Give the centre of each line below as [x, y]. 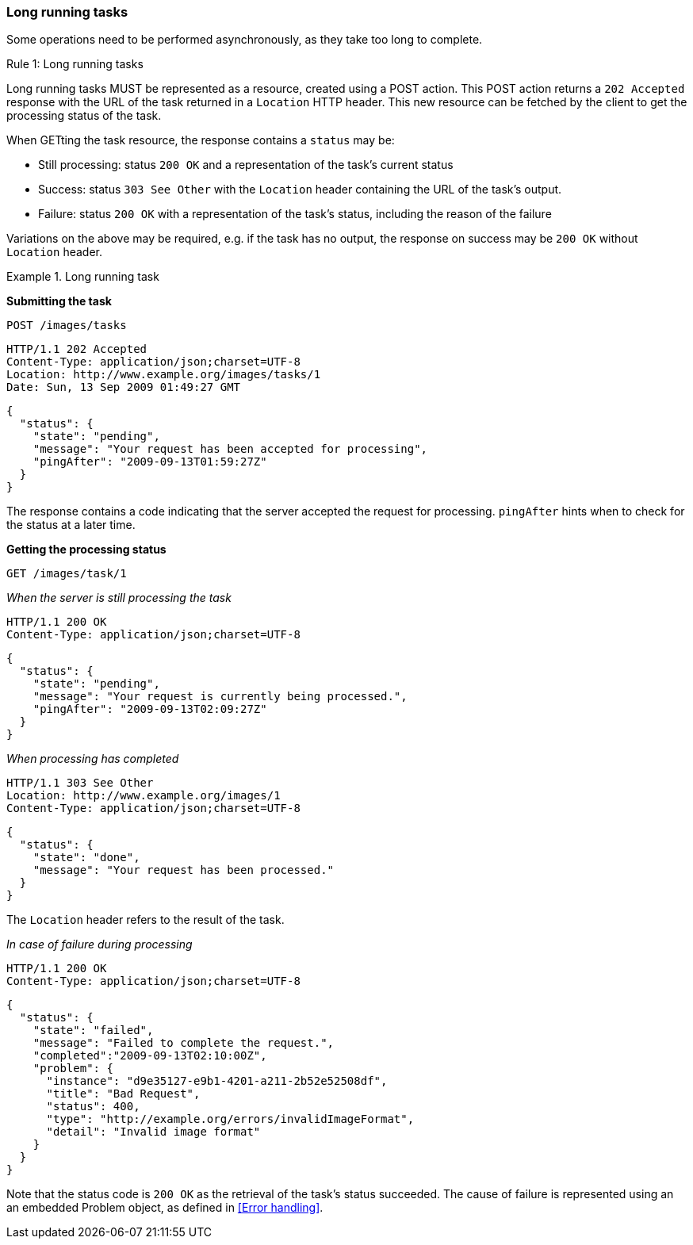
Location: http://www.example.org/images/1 [144, 796]
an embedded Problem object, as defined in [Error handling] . [165, 1208]
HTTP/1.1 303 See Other [80, 783]
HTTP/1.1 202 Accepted [77, 349]
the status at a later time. [71, 525]
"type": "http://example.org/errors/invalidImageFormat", [230, 1119]
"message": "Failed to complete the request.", [184, 1043]
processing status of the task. [84, 116]
